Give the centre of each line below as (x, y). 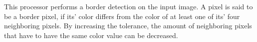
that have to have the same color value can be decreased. (91, 35)
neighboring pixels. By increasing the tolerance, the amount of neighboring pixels (128, 26)
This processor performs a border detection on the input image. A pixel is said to (128, 6)
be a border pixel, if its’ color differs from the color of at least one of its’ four (122, 16)
